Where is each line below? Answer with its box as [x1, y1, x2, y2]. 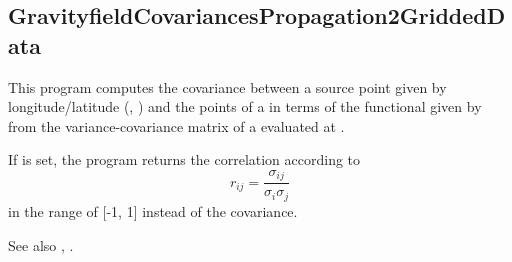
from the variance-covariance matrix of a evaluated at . [8, 115, 345, 136]
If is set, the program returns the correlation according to [8, 149, 361, 170]
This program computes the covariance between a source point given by [8, 76, 447, 97]
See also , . [8, 234, 74, 255]
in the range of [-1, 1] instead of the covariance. [8, 200, 298, 221]
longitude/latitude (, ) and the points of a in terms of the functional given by [8, 96, 482, 117]
